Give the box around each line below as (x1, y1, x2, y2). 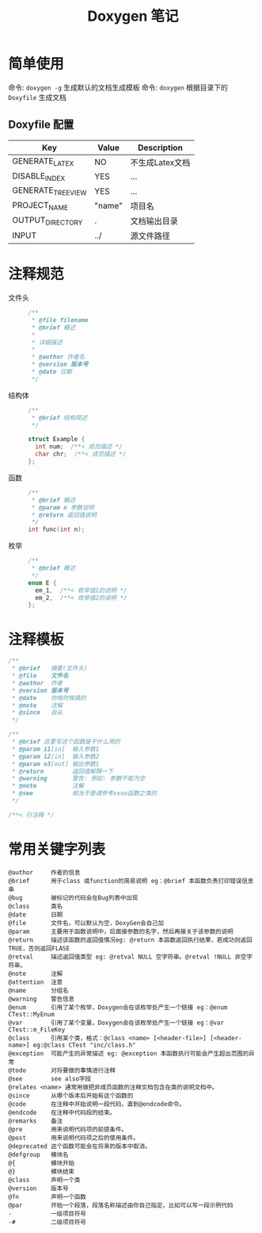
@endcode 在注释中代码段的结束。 (8, 1108, 116, 1116)
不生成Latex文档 (130, 156, 191, 167)
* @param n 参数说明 (31, 503, 95, 512)
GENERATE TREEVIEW (12, 184, 87, 198)
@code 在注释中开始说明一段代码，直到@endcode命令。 (8, 1100, 186, 1108)
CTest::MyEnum (8, 1010, 55, 1018)
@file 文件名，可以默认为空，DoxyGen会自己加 (8, 919, 165, 927)
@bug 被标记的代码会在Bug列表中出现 (8, 893, 139, 901)
